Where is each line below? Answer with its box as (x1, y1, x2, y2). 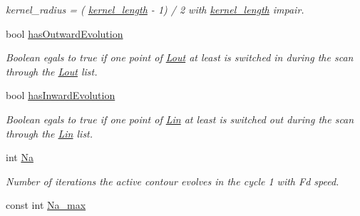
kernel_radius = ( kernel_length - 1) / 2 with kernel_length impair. (6, 2, 304, 16)
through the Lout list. (6, 63, 98, 78)
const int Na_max (6, 197, 86, 212)
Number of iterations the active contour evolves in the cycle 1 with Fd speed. (6, 173, 339, 188)
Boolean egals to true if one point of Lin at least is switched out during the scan (6, 111, 354, 126)
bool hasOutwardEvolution (6, 26, 123, 41)
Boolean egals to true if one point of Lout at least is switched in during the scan (6, 50, 354, 65)
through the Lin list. (6, 125, 93, 140)
